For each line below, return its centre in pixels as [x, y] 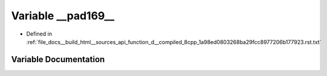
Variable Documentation [58, 59]
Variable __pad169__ [63, 16]
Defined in [39, 34]
